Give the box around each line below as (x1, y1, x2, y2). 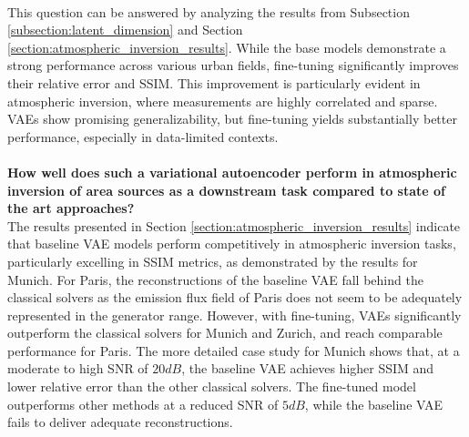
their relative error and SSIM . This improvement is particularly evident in (7, 73, 421, 92)
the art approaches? (7, 198, 135, 218)
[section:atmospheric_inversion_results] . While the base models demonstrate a (7, 37, 446, 56)
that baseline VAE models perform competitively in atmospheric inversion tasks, (7, 234, 456, 253)
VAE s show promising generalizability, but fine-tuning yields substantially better (7, 109, 457, 128)
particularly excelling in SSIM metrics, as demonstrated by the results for (7, 251, 418, 270)
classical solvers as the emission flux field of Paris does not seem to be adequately (7, 288, 463, 307)
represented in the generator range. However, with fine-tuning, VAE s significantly (7, 305, 462, 324)
